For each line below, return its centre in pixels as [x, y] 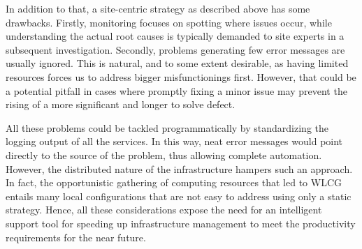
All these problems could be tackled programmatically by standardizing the [167, 127]
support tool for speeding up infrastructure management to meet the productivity [181, 223]
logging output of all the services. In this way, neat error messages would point [174, 141]
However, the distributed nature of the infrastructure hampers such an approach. [179, 168]
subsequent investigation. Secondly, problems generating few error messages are [175, 49]
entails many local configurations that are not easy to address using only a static [179, 196]
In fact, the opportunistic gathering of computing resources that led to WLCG [174, 182]
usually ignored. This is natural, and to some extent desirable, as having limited [177, 63]
